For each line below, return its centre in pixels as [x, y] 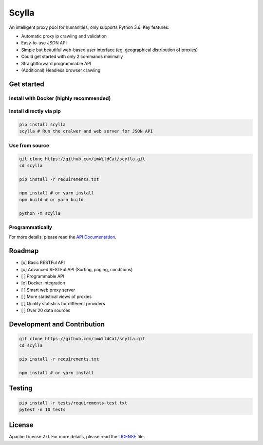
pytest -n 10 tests [42, 409]
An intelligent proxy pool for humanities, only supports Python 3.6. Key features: [89, 27]
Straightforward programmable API [56, 63]
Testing [21, 388]
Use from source [29, 145]
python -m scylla [40, 213]
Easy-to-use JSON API [44, 43]
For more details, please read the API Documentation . [63, 237]
